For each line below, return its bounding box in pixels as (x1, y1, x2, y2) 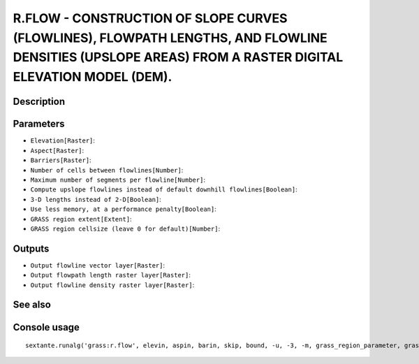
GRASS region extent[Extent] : (30, 214, 132, 223)
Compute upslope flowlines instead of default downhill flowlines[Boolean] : (30, 185, 297, 194)
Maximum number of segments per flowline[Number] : (30, 175, 206, 184)
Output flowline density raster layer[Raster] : (30, 280, 195, 289)
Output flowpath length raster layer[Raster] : (30, 271, 191, 279)
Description (13, 96, 66, 108)
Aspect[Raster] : (30, 146, 84, 154)
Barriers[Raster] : (30, 156, 91, 164)
